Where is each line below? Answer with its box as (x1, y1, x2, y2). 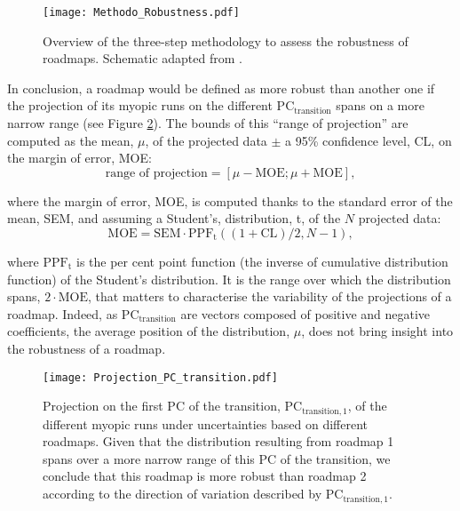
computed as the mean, (7, 131, 134, 149)
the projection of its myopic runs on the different (7, 96, 273, 115)
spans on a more (336, 96, 424, 115)
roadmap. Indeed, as (7, 304, 118, 323)
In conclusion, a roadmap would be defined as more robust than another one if (7, 78, 435, 97)
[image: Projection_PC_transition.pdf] (43, 371, 278, 384)
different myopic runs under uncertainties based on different (43, 414, 368, 433)
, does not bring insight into (301, 322, 454, 340)
